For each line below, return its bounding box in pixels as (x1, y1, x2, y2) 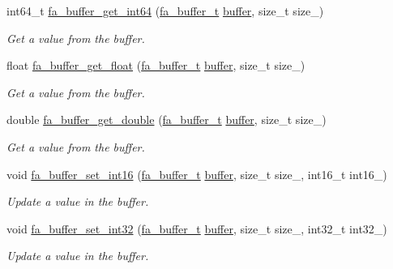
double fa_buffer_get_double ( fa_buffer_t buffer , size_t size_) (6, 111, 327, 128)
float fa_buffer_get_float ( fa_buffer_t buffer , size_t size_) (6, 57, 305, 74)
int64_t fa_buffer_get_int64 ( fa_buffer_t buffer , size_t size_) (6, 2, 324, 19)
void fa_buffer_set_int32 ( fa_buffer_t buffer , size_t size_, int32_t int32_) (6, 220, 387, 237)
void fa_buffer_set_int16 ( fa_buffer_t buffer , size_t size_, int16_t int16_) (6, 165, 387, 182)
